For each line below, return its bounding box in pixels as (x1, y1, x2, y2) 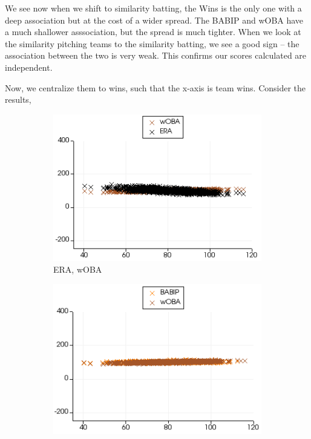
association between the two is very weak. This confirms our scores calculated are (5, 49, 307, 62)
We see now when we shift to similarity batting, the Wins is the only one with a (5, 2, 302, 14)
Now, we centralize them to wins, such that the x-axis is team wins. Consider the (5, 81, 306, 94)
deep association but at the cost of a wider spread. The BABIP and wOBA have (5, 13, 304, 26)
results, (5, 93, 31, 106)
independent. (5, 60, 53, 73)
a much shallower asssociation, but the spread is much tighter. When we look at (5, 25, 301, 38)
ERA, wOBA (53, 263, 102, 276)
